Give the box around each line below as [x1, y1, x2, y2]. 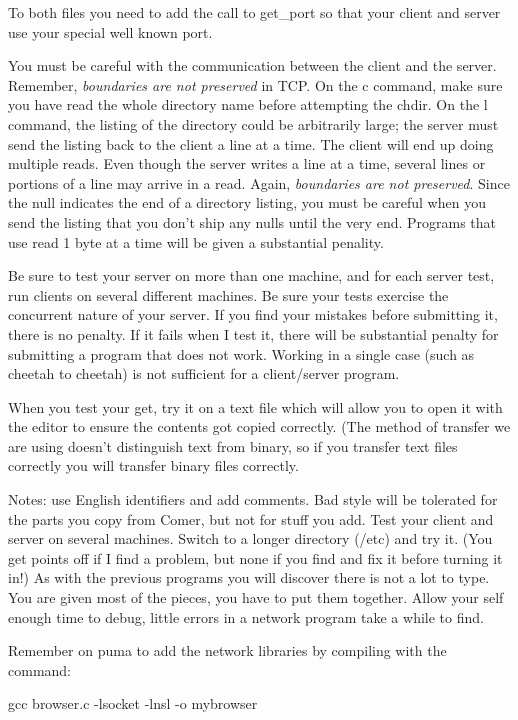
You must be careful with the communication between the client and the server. [8, 55, 497, 76]
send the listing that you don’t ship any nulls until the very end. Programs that [8, 211, 497, 232]
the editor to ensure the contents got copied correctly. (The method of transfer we [8, 416, 511, 437]
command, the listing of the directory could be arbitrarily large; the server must [8, 113, 499, 134]
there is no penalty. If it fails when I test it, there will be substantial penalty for [8, 323, 499, 344]
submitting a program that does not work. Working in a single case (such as [8, 343, 475, 364]
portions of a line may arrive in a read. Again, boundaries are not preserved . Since [8, 172, 510, 193]
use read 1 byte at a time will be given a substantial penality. [8, 231, 384, 252]
